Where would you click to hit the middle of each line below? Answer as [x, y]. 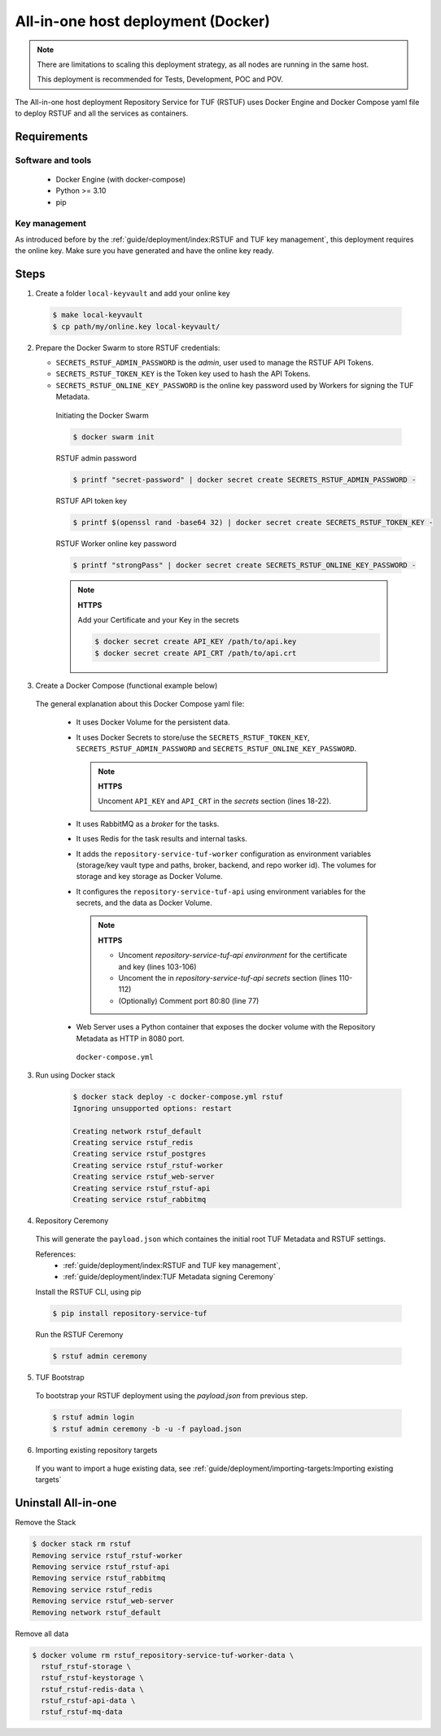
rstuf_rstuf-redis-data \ [92, 1689]
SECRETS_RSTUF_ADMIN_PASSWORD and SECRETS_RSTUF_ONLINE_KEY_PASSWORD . [216, 749]
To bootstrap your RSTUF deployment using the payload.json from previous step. [172, 1396]
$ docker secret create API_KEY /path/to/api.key [196, 642]
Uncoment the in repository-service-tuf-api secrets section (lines [228, 978]
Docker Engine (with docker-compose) [121, 180]
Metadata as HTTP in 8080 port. [130, 1039]
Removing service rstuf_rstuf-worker [107, 1555]
